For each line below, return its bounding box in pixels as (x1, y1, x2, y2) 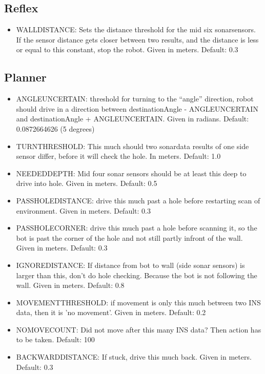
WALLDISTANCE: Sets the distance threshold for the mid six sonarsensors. (16, 24, 256, 35)
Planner (4, 69, 47, 85)
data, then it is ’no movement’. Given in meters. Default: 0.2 (16, 307, 206, 318)
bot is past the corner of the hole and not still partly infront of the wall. (16, 232, 243, 243)
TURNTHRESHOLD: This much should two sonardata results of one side (16, 140, 249, 151)
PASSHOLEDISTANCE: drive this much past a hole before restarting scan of (16, 195, 260, 205)
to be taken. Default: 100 (16, 334, 95, 345)
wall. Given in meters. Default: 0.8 (16, 280, 125, 290)
